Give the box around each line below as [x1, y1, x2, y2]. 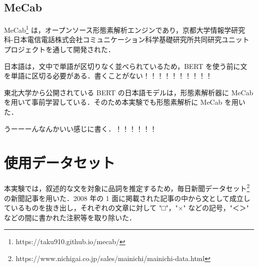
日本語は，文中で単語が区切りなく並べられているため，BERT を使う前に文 [4, 61, 248, 71]
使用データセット [4, 152, 116, 173]
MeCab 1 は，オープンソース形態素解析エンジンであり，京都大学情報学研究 [4, 23, 245, 35]
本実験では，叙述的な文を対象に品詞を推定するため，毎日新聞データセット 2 [4, 182, 250, 193]
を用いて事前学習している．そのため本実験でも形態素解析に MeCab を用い [4, 97, 246, 107]
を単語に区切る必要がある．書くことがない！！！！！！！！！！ [4, 70, 212, 81]
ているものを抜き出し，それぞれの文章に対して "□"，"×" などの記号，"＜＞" [4, 202, 249, 213]
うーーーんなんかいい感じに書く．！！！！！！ [4, 123, 157, 133]
